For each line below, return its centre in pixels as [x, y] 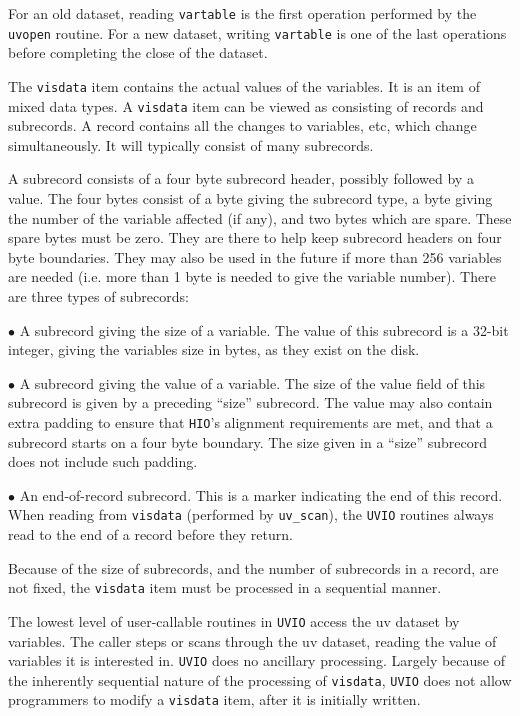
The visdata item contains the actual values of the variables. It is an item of [244, 85]
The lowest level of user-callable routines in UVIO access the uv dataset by [234, 620]
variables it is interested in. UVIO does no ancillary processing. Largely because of [257, 660]
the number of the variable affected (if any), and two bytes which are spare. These [260, 217]
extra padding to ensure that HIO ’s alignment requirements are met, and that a [250, 421]
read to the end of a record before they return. [150, 534]
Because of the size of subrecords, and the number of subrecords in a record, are [253, 567]
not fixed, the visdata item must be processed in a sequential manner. [225, 587]
